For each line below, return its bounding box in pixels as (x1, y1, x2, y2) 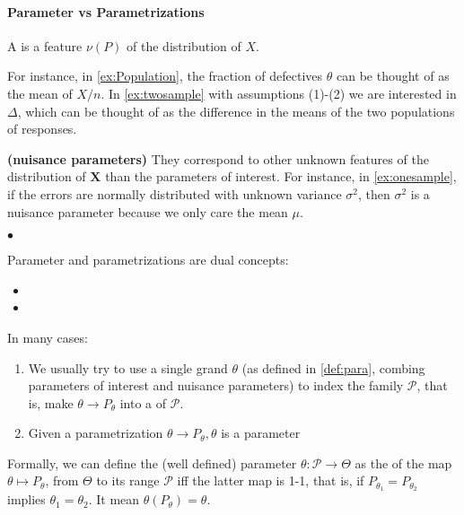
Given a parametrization (28, 423, 163, 442)
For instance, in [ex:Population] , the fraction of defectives (7, 66, 323, 85)
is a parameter (221, 423, 301, 442)
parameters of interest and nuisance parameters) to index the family (28, 376, 404, 395)
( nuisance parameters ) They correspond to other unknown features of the (7, 149, 429, 168)
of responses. (7, 119, 77, 138)
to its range (96, 471, 160, 490)
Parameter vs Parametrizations (7, 2, 205, 21)
